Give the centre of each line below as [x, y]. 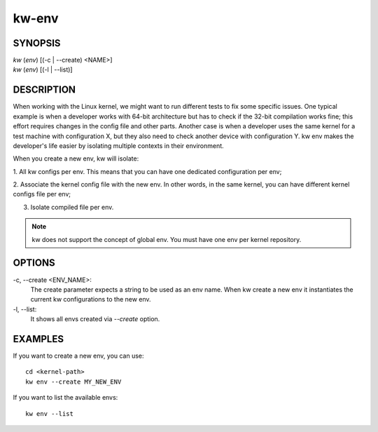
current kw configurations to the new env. [91, 299]
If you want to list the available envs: [65, 398]
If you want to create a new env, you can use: [78, 356]
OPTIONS [34, 263]
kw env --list [49, 413]
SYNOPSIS [37, 43]
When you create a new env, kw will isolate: [76, 158]
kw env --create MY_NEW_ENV [73, 382]
